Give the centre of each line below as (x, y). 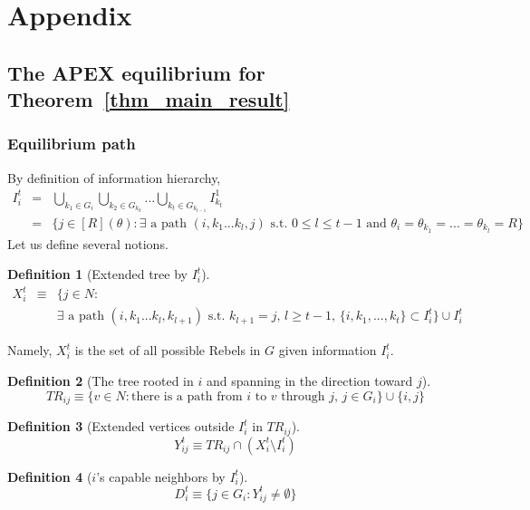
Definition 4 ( (50, 476)
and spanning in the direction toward (309, 381)
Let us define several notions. (88, 243)
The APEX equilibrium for (136, 72)
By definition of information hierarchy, (114, 177)
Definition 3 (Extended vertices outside (121, 426)
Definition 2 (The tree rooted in (101, 381)
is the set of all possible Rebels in (168, 350)
